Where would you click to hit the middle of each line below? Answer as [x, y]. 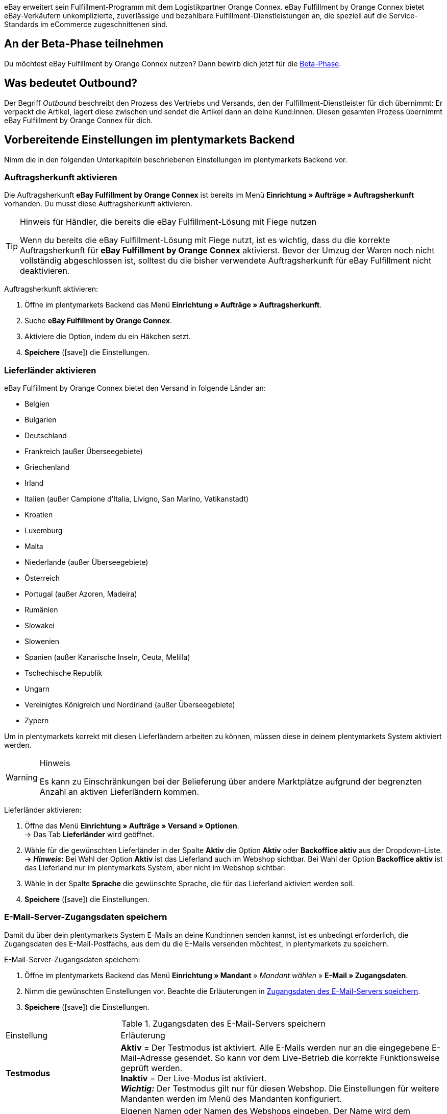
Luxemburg [44, 531]
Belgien [37, 404]
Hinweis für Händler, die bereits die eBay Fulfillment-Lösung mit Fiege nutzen [168, 222]
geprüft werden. [152, 1068]
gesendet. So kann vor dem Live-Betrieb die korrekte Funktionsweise [307, 1058]
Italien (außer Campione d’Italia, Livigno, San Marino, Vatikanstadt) [137, 499]
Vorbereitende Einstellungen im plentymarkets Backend [150, 140]
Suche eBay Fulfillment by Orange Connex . [98, 321]
